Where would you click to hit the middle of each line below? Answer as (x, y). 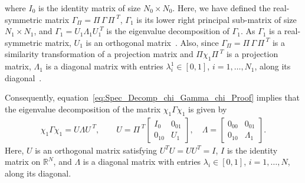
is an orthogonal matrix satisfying (96, 150)
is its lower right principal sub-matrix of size (217, 19)
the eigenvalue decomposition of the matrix (83, 109)
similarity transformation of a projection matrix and (99, 54)
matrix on (23, 162)
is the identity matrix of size (90, 8)
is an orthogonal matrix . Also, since (152, 42)
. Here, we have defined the (222, 8)
